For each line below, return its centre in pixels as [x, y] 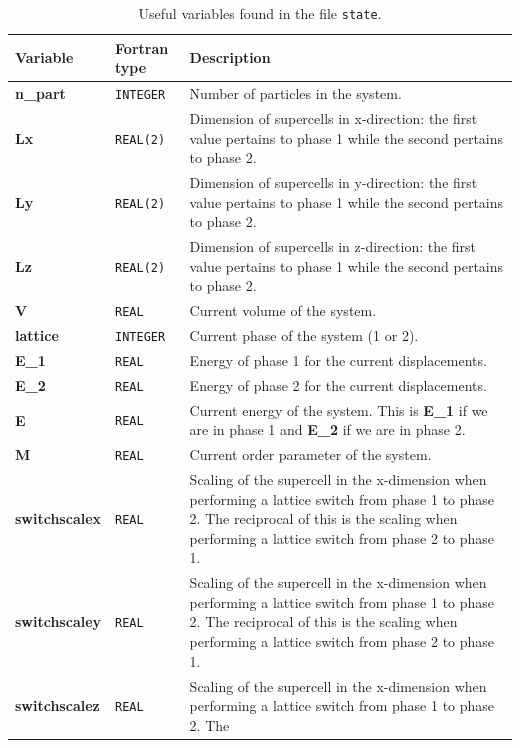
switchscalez [57, 705]
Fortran [142, 47]
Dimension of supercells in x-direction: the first [333, 118]
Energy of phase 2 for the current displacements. [338, 384]
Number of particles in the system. [295, 93]
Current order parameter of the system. [310, 454]
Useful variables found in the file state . [260, 13]
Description [230, 57]
